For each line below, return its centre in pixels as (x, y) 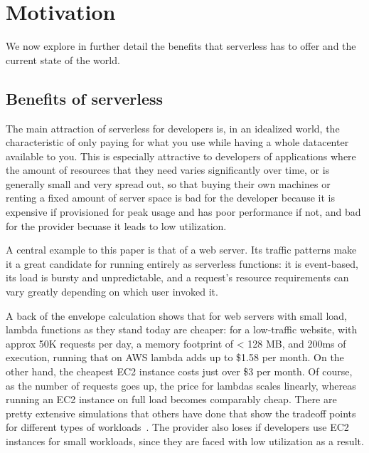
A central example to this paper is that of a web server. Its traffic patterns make (181, 250)
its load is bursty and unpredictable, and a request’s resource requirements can (177, 277)
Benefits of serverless (85, 98)
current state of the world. (63, 59)
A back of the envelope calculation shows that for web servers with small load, (176, 315)
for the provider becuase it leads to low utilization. (116, 225)
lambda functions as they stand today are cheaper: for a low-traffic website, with (182, 329)
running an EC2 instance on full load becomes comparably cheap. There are (171, 399)
